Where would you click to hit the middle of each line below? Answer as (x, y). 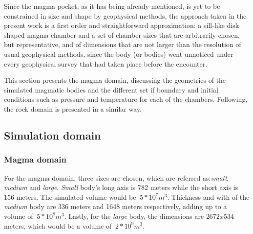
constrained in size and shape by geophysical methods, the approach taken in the (125, 15)
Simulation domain (53, 135)
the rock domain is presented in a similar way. (73, 108)
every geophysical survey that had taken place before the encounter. (106, 63)
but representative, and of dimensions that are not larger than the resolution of (123, 44)
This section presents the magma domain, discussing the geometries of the (115, 80)
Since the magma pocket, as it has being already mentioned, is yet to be (112, 6)
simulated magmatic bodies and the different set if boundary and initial (111, 89)
